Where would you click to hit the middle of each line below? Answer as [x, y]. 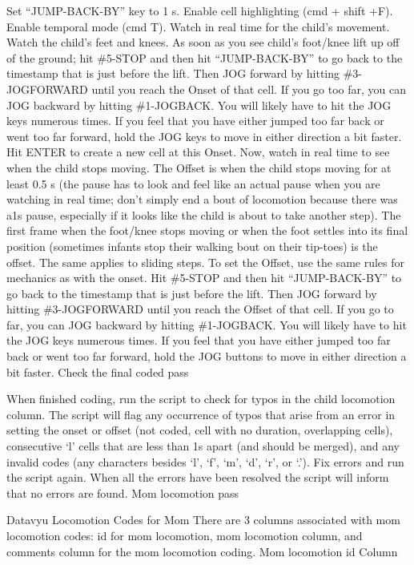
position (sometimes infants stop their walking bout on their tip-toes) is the [192, 246]
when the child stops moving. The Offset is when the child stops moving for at [199, 167]
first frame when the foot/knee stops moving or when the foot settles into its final [207, 230]
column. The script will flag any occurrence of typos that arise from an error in [201, 414]
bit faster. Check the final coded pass [98, 371]
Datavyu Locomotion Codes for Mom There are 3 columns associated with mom [203, 520]
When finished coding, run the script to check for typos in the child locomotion [201, 399]
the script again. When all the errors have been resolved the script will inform [198, 477]
